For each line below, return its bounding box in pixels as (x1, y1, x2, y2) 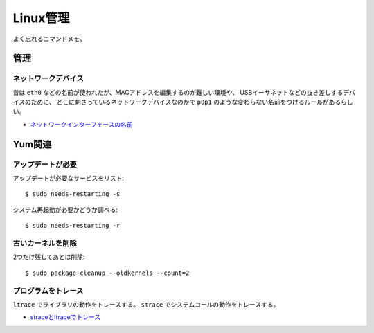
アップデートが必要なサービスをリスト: (12, 174, 125, 183)
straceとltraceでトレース (30, 313, 101, 321)
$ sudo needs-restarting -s (25, 190, 121, 198)
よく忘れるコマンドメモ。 (12, 35, 86, 43)
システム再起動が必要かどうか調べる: (12, 205, 118, 214)
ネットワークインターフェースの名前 (30, 120, 133, 128)
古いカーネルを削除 (12, 238, 78, 248)
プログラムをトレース (12, 286, 84, 296)
